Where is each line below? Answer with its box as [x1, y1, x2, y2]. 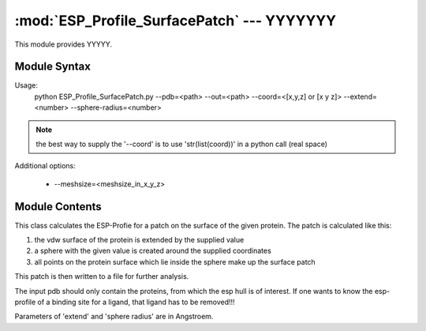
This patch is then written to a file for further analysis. [14, 272, 189, 281]
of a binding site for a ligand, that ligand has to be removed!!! [37, 297, 236, 307]
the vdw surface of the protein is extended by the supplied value [34, 235, 245, 245]
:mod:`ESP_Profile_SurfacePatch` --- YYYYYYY [14, 12, 337, 29]
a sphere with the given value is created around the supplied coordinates [34, 246, 271, 256]
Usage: [14, 81, 39, 90]
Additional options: [14, 161, 77, 171]
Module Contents [14, 200, 102, 213]
